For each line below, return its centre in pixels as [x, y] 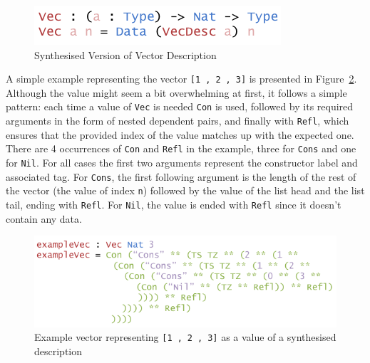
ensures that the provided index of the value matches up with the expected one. [180, 134]
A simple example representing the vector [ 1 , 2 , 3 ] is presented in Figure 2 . [181, 79]
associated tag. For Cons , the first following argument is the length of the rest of [181, 176]
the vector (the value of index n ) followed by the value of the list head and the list [185, 190]
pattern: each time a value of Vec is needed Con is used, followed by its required [180, 106]
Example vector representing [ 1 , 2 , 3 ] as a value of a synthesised [185, 337]
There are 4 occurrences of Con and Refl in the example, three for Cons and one [181, 148]
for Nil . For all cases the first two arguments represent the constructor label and [182, 162]
